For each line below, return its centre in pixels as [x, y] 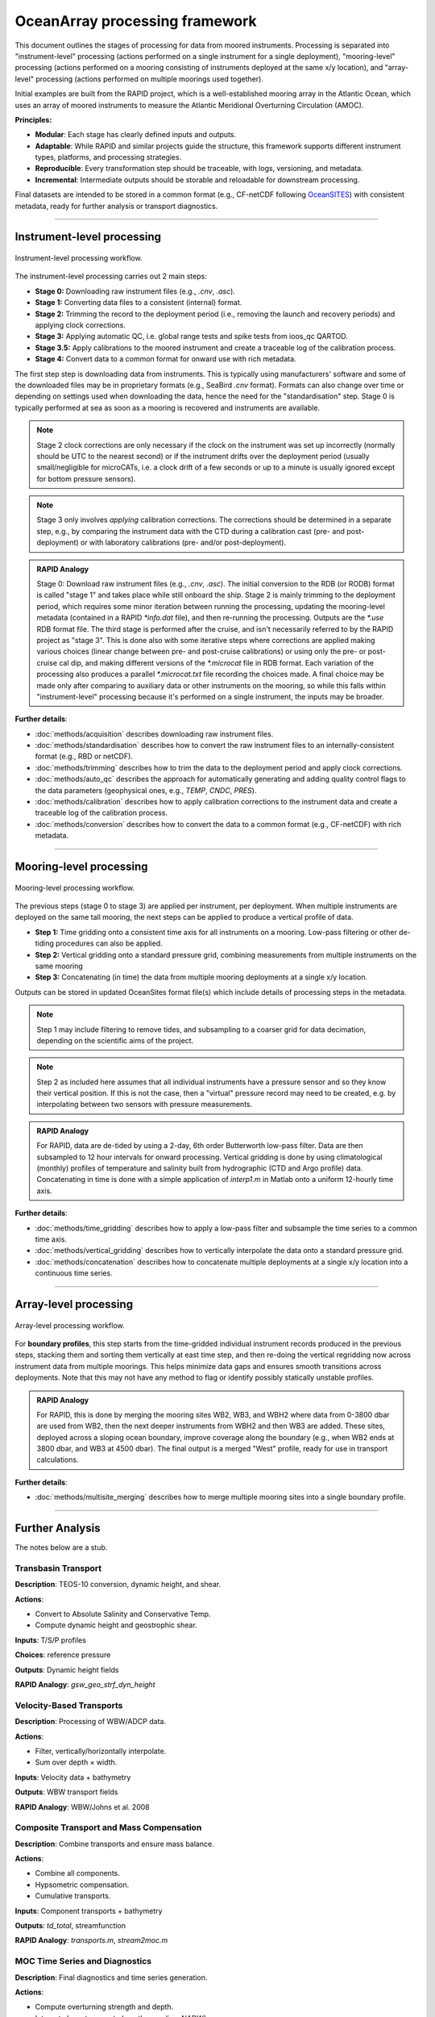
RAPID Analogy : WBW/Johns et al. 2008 [82, 1806]
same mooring [59, 966]
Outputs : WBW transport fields [66, 1792]
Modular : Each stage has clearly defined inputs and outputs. [136, 135]
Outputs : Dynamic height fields [67, 1669]
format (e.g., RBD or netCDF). [84, 756]
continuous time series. [74, 1273]
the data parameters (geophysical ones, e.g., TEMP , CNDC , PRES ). [146, 790]
